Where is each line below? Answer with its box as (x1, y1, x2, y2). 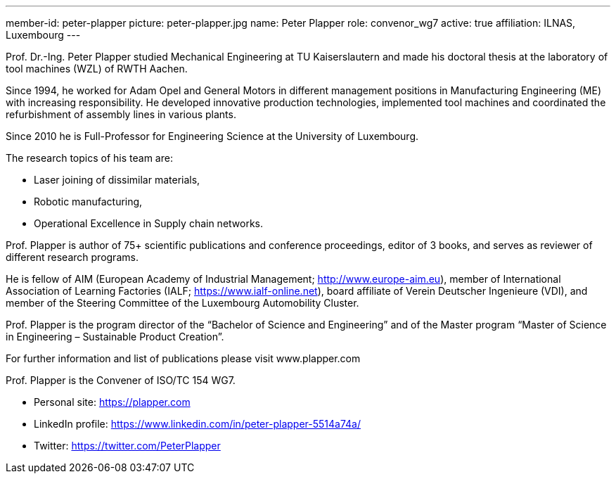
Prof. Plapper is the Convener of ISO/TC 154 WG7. (6, 374, 236, 386)
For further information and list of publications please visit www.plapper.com (6, 352, 361, 364)
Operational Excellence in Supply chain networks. (34, 217, 264, 229)
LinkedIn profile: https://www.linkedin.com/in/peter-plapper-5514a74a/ (34, 418, 361, 430)
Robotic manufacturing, (34, 196, 143, 207)
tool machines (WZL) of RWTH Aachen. (6, 63, 188, 75)
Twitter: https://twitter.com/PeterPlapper (34, 440, 221, 452)
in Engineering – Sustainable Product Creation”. (6, 331, 224, 343)
